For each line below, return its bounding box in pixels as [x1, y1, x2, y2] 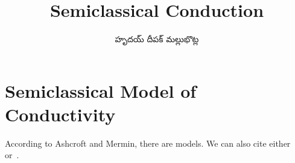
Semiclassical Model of [5, 78, 197, 103]
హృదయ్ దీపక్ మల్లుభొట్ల [115, 33, 199, 45]
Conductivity [5, 101, 116, 126]
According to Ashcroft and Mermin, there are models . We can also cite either [5, 136, 291, 149]
